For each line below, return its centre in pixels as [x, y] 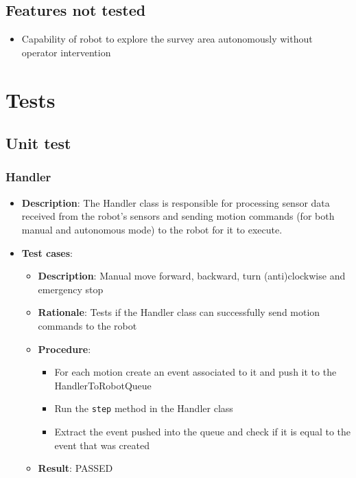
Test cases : [47, 252]
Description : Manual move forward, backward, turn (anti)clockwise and [192, 276]
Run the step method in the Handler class [144, 408]
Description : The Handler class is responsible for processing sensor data [176, 202]
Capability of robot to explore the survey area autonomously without [167, 39]
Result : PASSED [75, 468]
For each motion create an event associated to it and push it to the [195, 372]
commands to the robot [87, 325]
